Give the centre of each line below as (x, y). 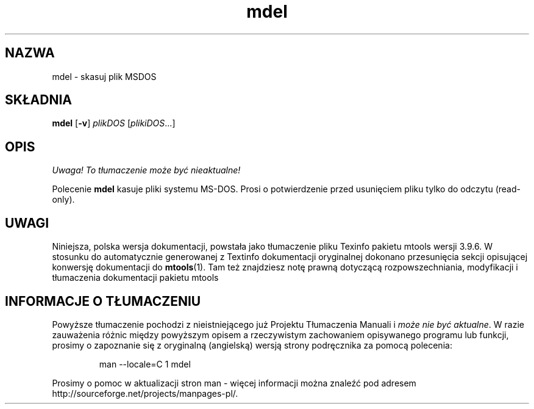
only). (63, 200)
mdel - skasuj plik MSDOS (104, 76)
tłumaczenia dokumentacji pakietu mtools (135, 278)
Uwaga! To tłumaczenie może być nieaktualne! (146, 170)
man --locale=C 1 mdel (145, 364)
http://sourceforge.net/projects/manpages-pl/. (145, 393)
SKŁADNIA (38, 100)
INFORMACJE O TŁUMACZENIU (103, 301)
